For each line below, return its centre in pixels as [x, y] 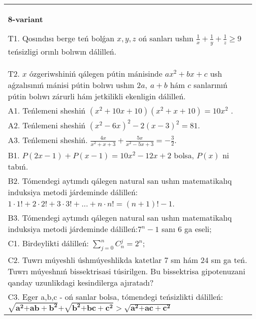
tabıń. [18, 166]
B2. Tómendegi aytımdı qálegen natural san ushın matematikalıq [120, 180]
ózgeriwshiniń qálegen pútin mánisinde [96, 73]
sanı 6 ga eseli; [187, 229]
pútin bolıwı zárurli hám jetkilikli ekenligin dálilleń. [97, 96]
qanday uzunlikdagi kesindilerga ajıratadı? [81, 282]
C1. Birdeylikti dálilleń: [48, 243]
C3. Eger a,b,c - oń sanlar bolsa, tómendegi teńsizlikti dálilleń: [116, 296]
